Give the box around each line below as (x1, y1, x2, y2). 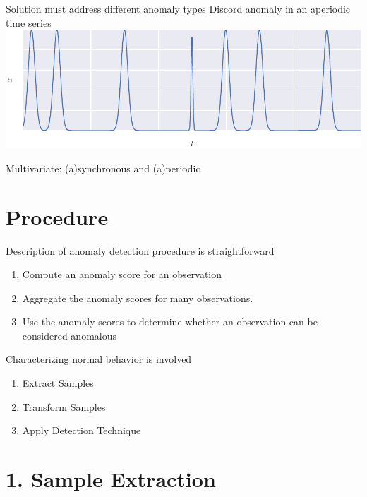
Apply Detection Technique (22, 423, 141, 438)
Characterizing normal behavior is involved (6, 352, 192, 366)
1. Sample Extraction (6, 465, 216, 493)
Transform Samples (22, 399, 106, 414)
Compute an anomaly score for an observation (22, 267, 222, 282)
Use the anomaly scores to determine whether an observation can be (22, 314, 318, 329)
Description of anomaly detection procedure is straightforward (6, 243, 275, 258)
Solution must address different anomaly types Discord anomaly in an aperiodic (6, 1, 351, 16)
